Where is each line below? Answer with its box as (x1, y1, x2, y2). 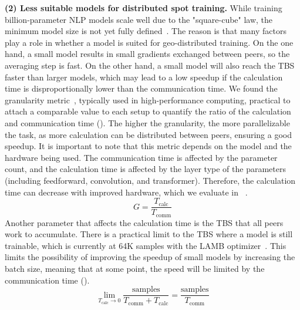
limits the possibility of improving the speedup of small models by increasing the (5, 251, 295, 263)
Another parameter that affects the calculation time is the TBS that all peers (5, 216, 284, 228)
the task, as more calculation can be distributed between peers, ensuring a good (5, 128, 292, 140)
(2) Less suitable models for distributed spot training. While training (5, 2, 282, 14)
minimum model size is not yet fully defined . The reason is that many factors (5, 25, 286, 37)
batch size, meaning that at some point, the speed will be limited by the (5, 262, 265, 274)
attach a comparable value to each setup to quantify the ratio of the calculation (5, 105, 291, 117)
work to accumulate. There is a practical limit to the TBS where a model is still (5, 228, 293, 240)
